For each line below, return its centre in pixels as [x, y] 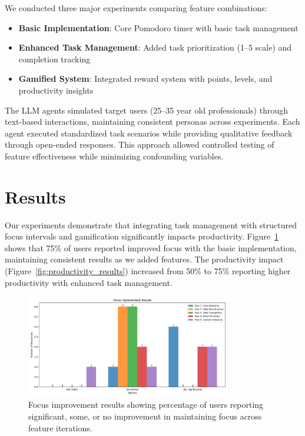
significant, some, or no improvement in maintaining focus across [145, 416]
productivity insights [56, 90]
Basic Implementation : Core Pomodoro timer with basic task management [158, 27]
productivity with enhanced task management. [89, 282]
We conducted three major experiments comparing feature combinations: [136, 8]
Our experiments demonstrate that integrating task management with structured [151, 224]
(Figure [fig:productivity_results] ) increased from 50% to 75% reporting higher [148, 271]
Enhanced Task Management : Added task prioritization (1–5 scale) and [155, 47]
